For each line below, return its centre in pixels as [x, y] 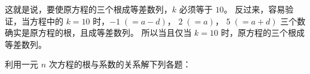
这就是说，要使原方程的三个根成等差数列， [88, 9]
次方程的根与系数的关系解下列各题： [120, 64]
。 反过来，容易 [254, 9]
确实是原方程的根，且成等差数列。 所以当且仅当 [98, 33]
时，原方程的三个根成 [263, 33]
